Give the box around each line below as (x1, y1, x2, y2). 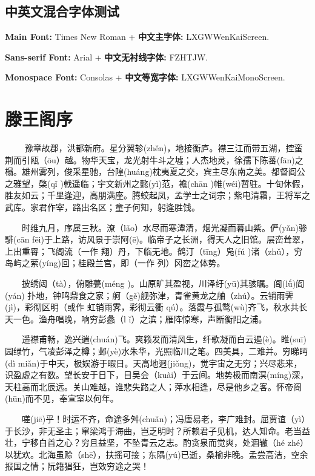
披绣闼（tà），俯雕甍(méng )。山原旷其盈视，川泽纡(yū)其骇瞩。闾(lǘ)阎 (21, 277, 305, 290)
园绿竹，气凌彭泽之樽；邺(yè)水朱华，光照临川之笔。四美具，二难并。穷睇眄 (5, 345, 308, 357)
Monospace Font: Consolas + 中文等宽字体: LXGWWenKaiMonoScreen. (5, 71, 285, 83)
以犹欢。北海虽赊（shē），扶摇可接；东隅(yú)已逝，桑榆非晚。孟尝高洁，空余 (5, 448, 308, 460)
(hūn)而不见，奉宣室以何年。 (5, 392, 119, 405)
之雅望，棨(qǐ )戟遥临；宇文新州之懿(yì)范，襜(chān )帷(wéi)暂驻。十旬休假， (5, 177, 309, 189)
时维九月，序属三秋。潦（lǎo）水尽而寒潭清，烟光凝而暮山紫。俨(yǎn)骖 (21, 221, 307, 233)
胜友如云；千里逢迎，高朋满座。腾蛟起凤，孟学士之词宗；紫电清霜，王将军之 (5, 189, 310, 201)
